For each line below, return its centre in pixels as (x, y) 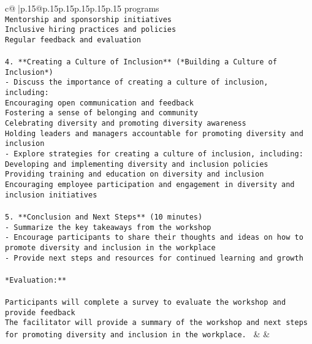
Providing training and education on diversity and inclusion (135, 174)
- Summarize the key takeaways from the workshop (108, 227)
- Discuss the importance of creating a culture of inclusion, (137, 82)
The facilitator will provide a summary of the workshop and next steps (156, 323)
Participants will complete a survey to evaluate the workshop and (146, 303)
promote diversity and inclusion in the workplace (110, 247)
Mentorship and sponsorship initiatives (89, 19)
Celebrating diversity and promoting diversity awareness (126, 124)
